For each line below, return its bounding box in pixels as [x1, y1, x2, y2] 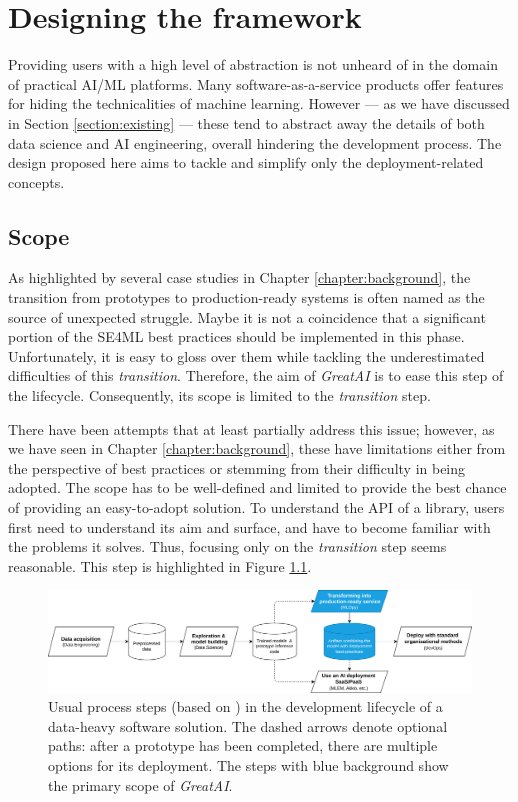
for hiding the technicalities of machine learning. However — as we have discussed [8, 93, 510, 114]
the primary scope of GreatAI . [48, 774, 233, 795]
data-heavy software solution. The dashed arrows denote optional [48, 715, 448, 736]
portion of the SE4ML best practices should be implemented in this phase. [8, 326, 465, 347]
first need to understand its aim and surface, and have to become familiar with [8, 516, 491, 537]
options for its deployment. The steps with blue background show [48, 755, 449, 776]
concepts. [8, 171, 65, 192]
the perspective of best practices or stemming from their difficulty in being [8, 457, 466, 478]
